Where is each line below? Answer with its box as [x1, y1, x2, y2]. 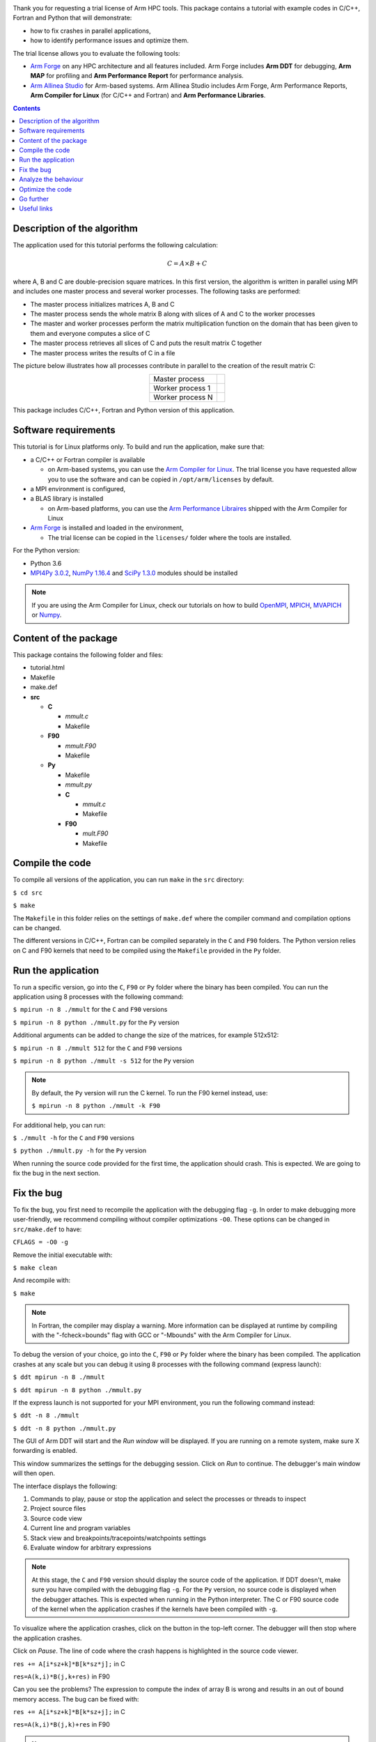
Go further [19, 195, 49, 203]
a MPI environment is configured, [30, 484, 126, 493]
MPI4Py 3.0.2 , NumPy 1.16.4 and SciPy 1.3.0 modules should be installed [30, 569, 238, 578]
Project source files [30, 1504, 86, 1513]
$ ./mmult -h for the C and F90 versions [13, 1133, 135, 1142]
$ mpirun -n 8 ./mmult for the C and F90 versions [13, 1005, 168, 1014]
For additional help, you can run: [13, 1120, 106, 1129]
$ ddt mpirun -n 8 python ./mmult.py [13, 1386, 142, 1394]
